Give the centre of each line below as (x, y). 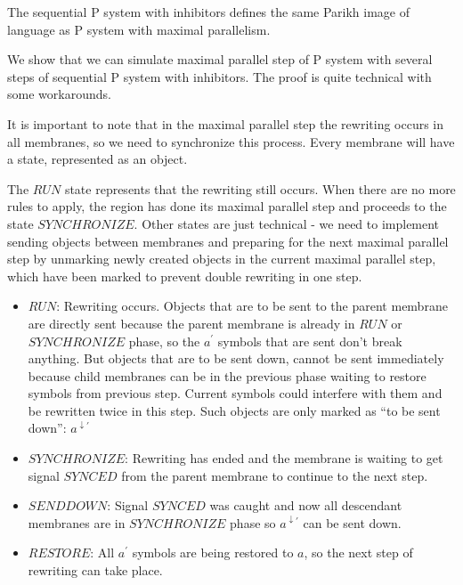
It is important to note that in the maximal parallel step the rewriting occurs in (226, 123)
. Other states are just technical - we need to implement (287, 223)
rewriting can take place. (95, 570)
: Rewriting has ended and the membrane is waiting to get (284, 458)
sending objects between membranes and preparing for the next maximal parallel (228, 241)
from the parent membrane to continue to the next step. (275, 475)
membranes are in (77, 522)
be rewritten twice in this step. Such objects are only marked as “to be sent (234, 410)
